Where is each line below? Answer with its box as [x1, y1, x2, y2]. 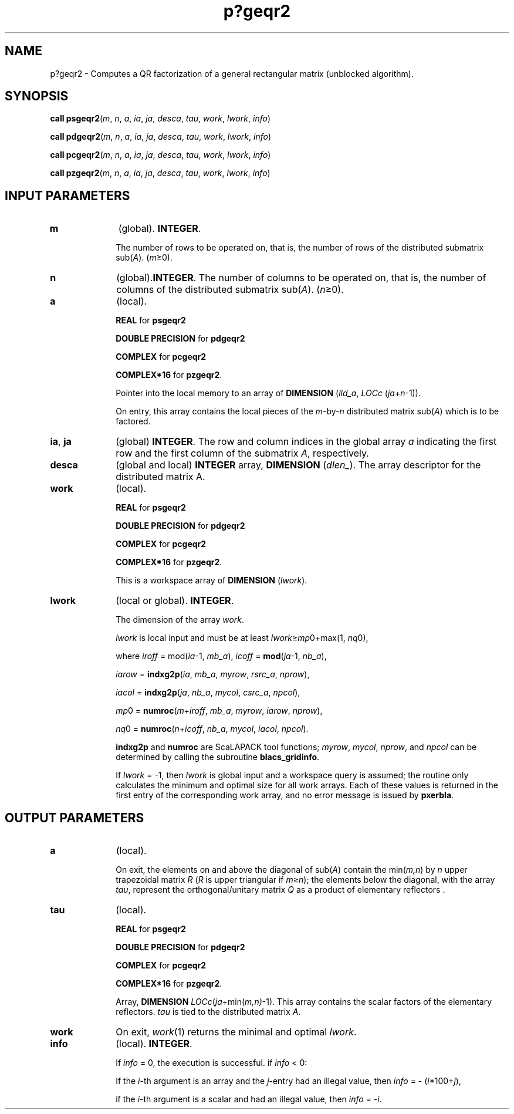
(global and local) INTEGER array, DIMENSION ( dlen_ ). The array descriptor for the [116, 459, 481, 471]
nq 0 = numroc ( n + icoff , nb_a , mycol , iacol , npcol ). [116, 724, 309, 734]
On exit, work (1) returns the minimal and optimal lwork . [116, 1026, 357, 1038]
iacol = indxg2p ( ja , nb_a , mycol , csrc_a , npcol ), [116, 687, 300, 698]
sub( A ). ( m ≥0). [116, 252, 173, 263]
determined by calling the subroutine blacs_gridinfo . [116, 752, 320, 762]
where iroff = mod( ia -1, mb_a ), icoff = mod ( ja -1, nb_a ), [116, 651, 327, 661]
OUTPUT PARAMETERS [5, 810, 144, 825]
